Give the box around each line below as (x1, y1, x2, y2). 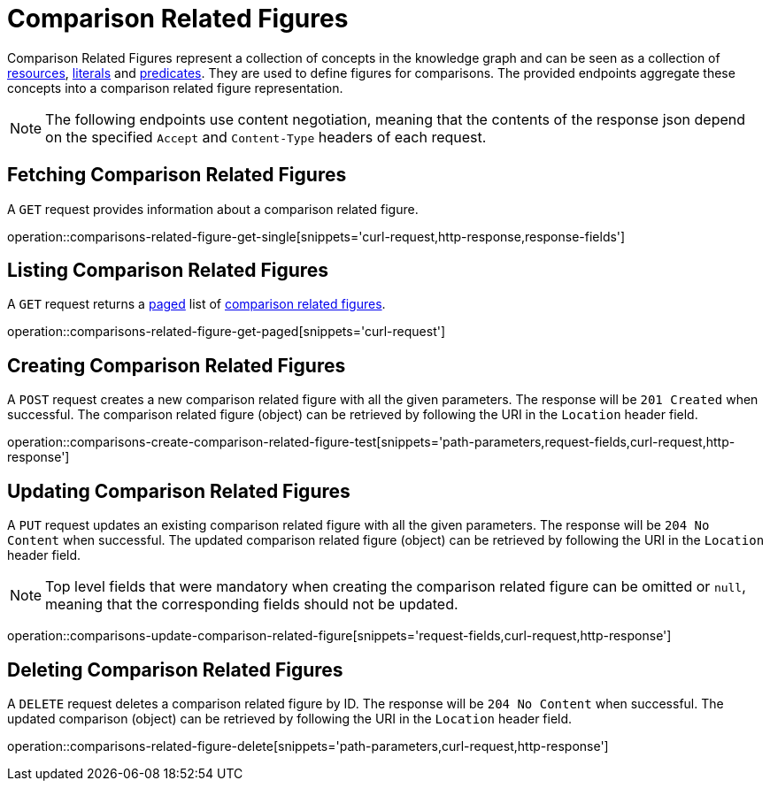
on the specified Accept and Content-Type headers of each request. (45, 127, 487, 146)
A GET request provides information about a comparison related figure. (7, 201, 419, 217)
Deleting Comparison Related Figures (7, 658, 343, 681)
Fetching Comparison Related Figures (7, 164, 347, 187)
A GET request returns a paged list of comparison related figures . (7, 296, 386, 312)
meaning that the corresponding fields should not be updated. (45, 595, 458, 614)
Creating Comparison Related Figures (7, 354, 346, 377)
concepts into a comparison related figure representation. (7, 80, 343, 96)
